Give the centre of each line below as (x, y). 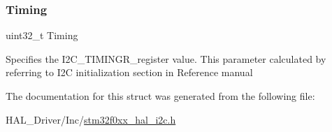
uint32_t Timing (42, 35)
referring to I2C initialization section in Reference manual (129, 72)
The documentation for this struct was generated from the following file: (160, 96)
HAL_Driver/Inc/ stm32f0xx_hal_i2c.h (91, 119)
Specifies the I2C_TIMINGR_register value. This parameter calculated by (166, 58)
